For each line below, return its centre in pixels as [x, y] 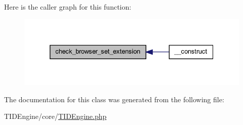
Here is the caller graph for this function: [68, 7]
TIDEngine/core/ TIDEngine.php [55, 116]
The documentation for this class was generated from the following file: [114, 99]
